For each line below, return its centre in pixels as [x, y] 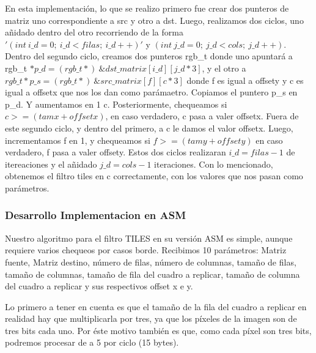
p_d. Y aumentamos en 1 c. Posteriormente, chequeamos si [116, 104]
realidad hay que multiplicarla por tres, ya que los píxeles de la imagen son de [151, 318]
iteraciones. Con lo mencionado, [214, 164]
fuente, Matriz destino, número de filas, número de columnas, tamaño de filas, [151, 262]
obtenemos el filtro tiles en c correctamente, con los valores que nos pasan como [154, 176]
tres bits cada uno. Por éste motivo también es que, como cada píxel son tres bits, [158, 330]
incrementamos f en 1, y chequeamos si [78, 140]
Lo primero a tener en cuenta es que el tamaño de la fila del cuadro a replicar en [156, 306]
